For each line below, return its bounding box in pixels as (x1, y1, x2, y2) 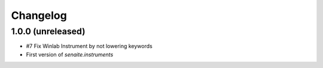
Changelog (11, 9, 67, 22)
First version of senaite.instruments (26, 51, 114, 58)
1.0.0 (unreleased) (11, 26, 86, 37)
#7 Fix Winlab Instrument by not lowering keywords (26, 43, 153, 50)
